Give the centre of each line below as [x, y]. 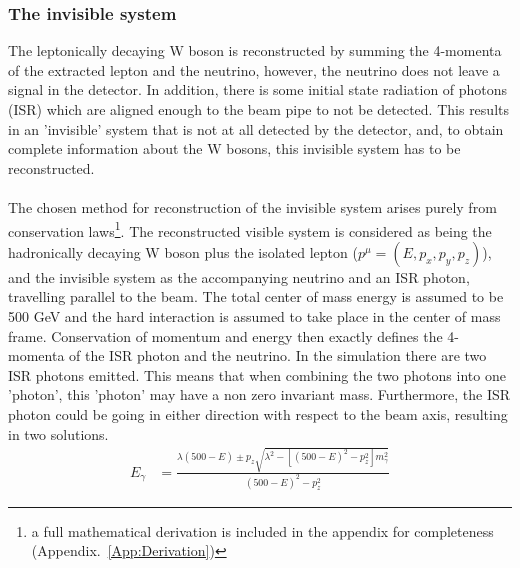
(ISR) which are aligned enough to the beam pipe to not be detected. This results [258, 109]
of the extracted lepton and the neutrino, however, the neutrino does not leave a [254, 69]
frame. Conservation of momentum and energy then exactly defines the [225, 335]
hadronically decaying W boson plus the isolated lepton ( [183, 251]
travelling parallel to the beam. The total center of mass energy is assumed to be [256, 296]
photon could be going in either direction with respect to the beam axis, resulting [258, 413]
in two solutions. [58, 433]
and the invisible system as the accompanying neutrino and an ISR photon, [239, 276]
